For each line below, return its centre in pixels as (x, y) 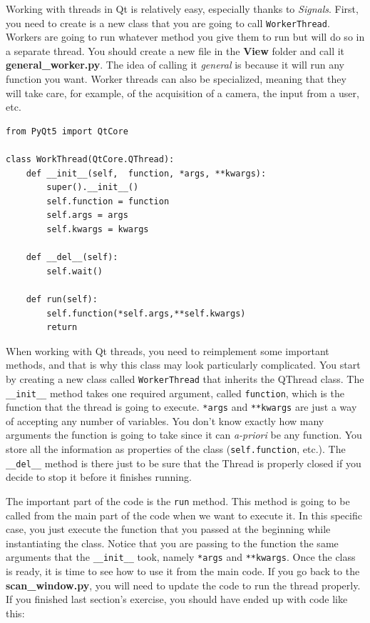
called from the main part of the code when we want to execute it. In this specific (184, 515)
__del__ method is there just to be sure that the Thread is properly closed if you (184, 463)
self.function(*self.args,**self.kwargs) (146, 313)
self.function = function (108, 201)
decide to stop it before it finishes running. (99, 477)
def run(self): (62, 299)
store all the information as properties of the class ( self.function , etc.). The (176, 449)
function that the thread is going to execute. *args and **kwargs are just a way (181, 407)
